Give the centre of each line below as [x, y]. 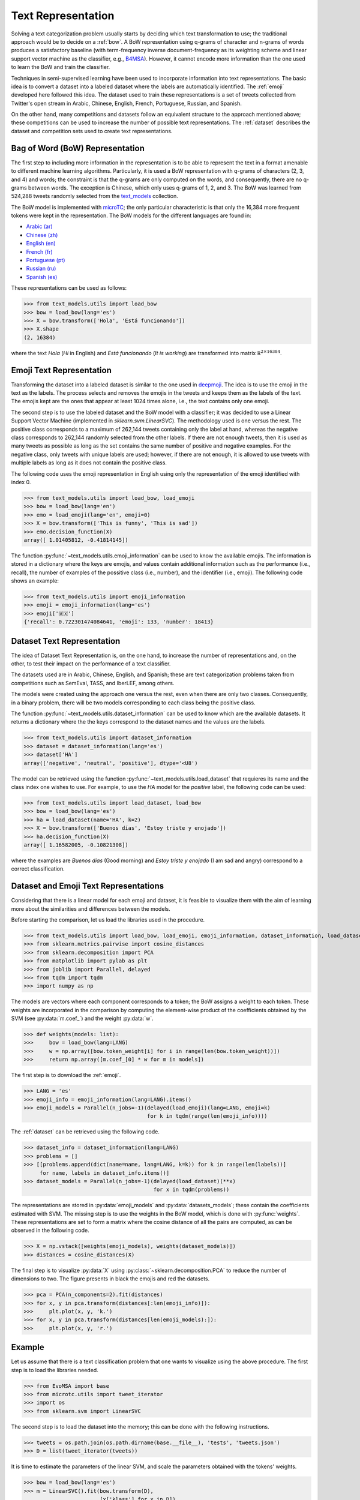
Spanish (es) [42, 277]
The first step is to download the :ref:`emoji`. [66, 1075]
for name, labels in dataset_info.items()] [104, 1173]
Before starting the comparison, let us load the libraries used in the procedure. [108, 919]
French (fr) [40, 251]
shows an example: [35, 581]
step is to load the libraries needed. [55, 1370]
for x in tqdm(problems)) [191, 1190]
